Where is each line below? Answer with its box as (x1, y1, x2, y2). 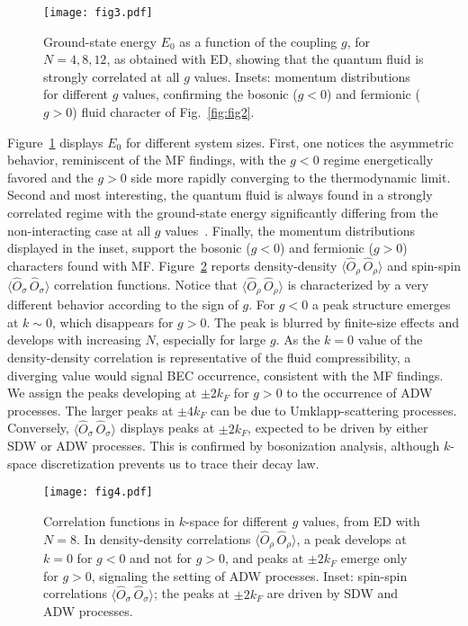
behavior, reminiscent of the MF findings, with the (7, 150, 286, 169)
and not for (130, 549, 192, 568)
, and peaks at (224, 549, 304, 568)
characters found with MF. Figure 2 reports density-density (7, 256, 337, 274)
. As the (275, 330, 320, 349)
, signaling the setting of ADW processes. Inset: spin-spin (91, 566, 408, 585)
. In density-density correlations (76, 529, 251, 548)
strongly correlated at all (43, 67, 180, 85)
